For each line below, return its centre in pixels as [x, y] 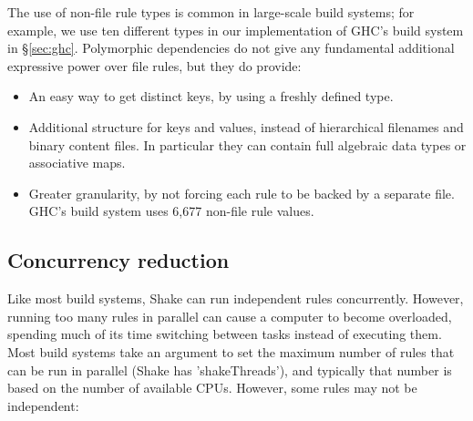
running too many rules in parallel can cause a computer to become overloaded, [230, 316]
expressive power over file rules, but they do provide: [154, 65]
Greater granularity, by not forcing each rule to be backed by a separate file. [242, 193]
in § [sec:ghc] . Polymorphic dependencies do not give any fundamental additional [231, 48]
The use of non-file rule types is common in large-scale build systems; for [211, 12]
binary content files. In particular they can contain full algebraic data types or [247, 144]
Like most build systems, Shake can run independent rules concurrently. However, [236, 298]
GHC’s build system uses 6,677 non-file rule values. [171, 211]
